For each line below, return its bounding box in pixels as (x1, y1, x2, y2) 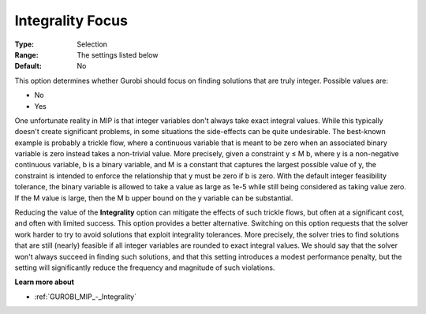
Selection (77, 39, 108, 49)
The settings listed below (77, 50, 159, 59)
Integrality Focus (14, 12, 128, 29)
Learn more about (14, 277, 75, 287)
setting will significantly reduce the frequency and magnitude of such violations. (14, 263, 275, 272)
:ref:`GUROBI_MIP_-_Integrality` (34, 292, 137, 301)
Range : (14, 50, 39, 59)
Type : (14, 39, 35, 49)
